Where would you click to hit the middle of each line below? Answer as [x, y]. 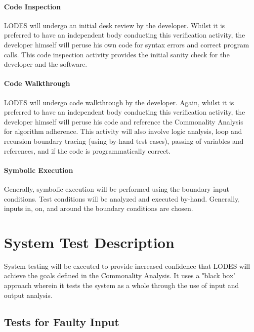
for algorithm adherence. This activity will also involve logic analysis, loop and [123, 131]
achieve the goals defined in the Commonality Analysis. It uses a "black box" [120, 275]
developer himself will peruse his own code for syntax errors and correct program [127, 44]
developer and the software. [46, 64]
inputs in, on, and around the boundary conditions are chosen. [99, 208]
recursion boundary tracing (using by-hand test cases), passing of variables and [124, 141]
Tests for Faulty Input [62, 321]
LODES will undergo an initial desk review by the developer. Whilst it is [115, 25]
